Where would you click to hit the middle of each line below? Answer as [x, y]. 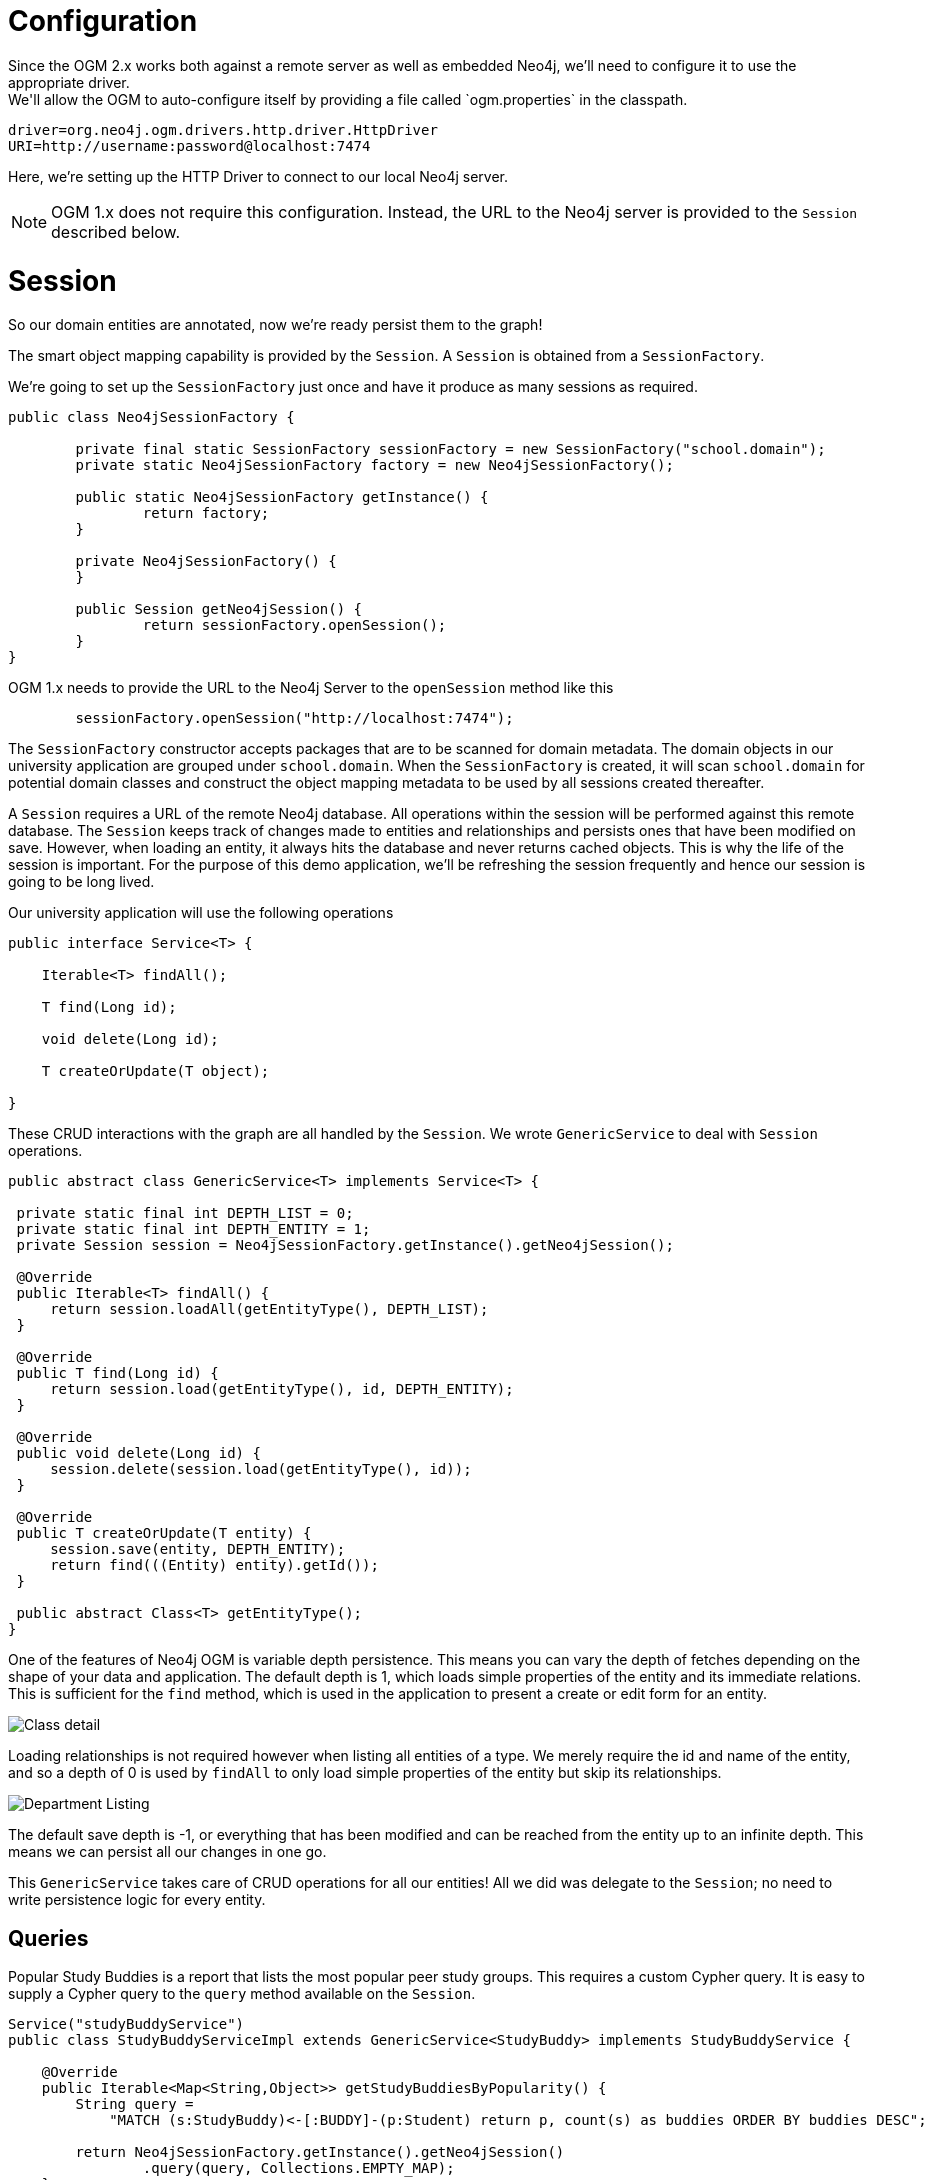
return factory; [206, 513]
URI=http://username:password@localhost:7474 [189, 145]
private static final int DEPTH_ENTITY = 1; [193, 1229]
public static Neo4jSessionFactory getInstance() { [282, 497]
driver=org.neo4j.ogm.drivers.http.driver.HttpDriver [223, 129]
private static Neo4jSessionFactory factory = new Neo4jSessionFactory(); [374, 465]
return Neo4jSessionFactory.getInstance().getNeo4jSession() [320, 2152]
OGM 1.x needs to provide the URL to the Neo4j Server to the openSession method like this [311, 688]
